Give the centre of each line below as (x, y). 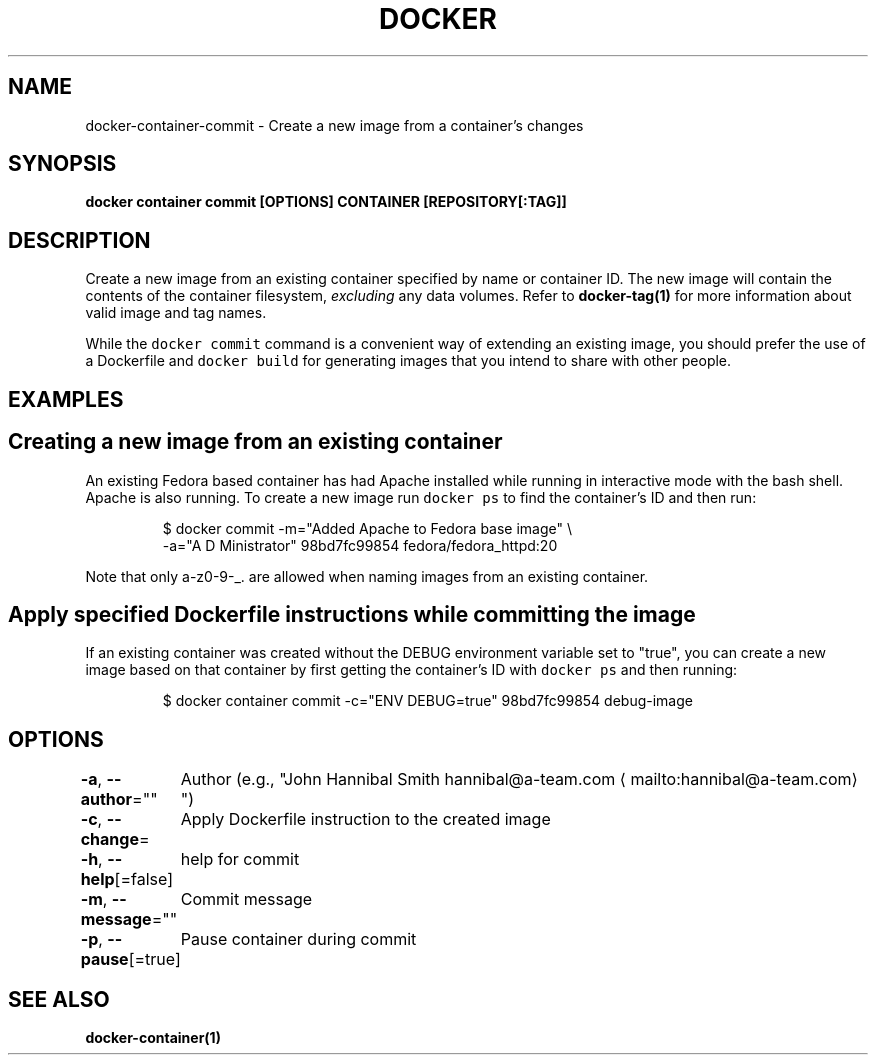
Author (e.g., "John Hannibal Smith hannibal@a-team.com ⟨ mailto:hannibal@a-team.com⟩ (519, 779)
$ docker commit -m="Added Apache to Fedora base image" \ (367, 528)
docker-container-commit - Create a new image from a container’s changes (334, 125)
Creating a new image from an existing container (255, 442)
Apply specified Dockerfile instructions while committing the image (352, 614)
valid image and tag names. (176, 313)
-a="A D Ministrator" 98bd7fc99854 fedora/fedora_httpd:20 (360, 545)
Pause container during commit (298, 939)
